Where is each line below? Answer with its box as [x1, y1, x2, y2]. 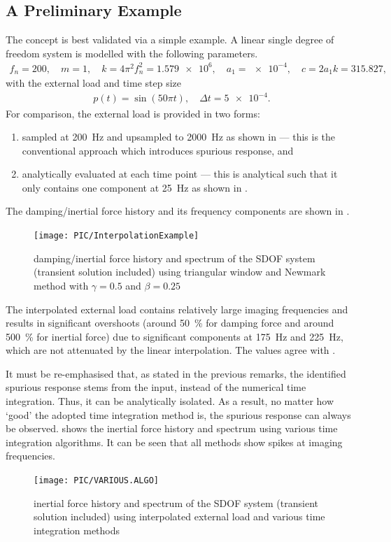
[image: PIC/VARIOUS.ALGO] [34, 476, 159, 486]
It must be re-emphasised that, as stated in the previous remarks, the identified [6, 366, 346, 380]
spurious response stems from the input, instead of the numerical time [6, 380, 306, 394]
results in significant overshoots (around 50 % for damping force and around [6, 315, 334, 330]
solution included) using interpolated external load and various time [34, 509, 325, 524]
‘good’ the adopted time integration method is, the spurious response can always [6, 407, 351, 422]
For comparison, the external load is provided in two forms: [6, 106, 260, 120]
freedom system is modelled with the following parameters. [6, 45, 258, 60]
